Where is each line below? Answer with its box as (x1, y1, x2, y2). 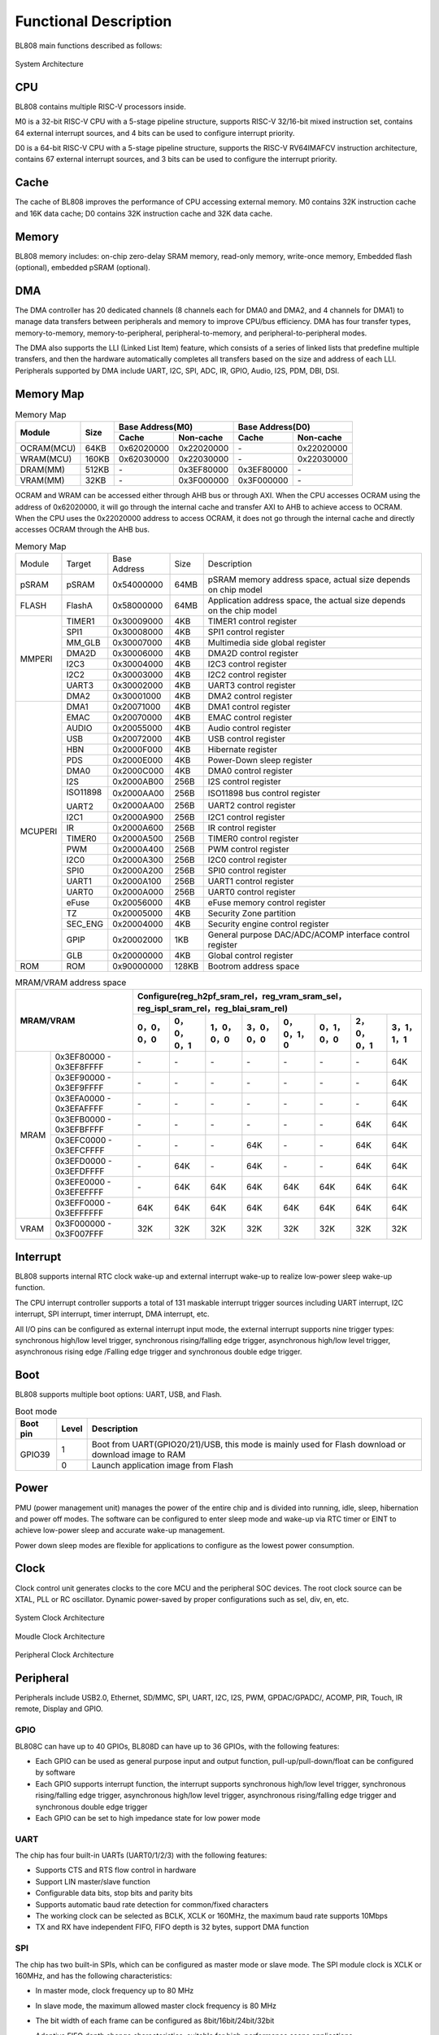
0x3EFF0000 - (54, 1197, 111, 1209)
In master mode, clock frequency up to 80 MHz (35, 1986, 194, 1996)
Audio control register (207, 723, 292, 734)
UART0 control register (207, 886, 296, 898)
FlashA (66, 600, 93, 611)
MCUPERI (20, 825, 58, 837)
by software (35, 1767, 76, 1778)
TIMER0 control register (207, 833, 299, 844)
